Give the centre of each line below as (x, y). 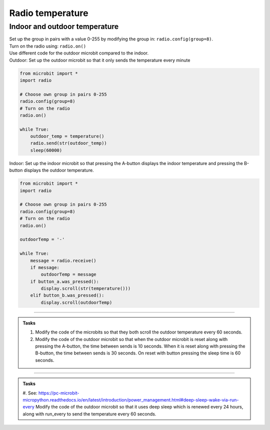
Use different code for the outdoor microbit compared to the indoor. (79, 53)
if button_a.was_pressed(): (65, 281)
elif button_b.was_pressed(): (67, 295)
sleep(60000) (46, 150)
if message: (45, 267)
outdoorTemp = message (69, 274)
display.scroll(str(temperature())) (86, 288)
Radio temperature (49, 13)
